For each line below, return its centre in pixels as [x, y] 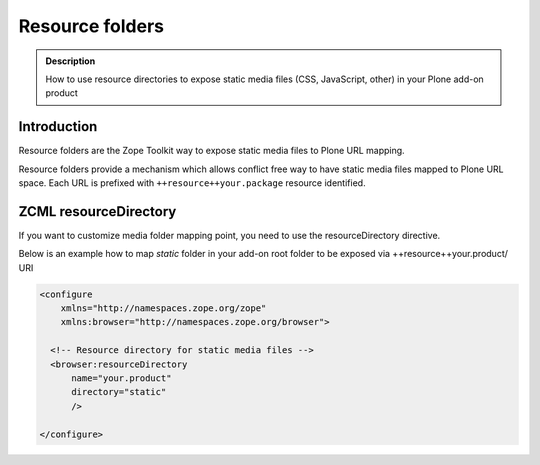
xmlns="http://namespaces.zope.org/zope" [163, 308]
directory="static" [119, 392]
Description [70, 61]
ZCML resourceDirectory [97, 211]
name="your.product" [121, 378]
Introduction [58, 126]
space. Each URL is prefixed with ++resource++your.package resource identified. [192, 183]
